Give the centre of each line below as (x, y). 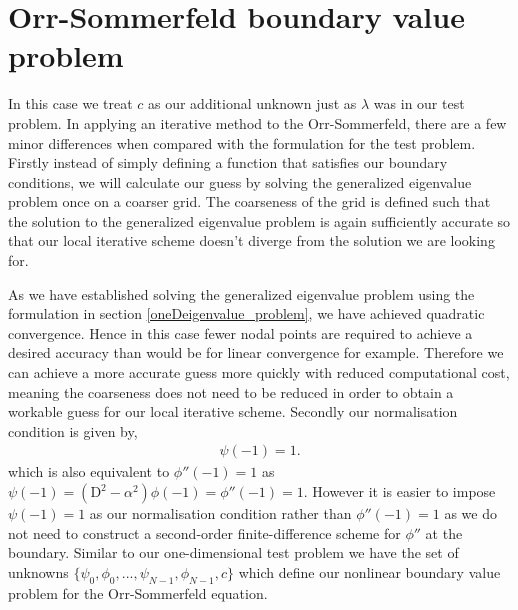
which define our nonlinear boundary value (369, 571)
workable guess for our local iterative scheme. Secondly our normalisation (233, 411)
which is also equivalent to (89, 471)
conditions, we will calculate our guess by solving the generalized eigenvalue (240, 181)
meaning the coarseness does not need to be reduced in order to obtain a (231, 391)
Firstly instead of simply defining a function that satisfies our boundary (228, 162)
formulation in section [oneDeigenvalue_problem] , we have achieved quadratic (246, 313)
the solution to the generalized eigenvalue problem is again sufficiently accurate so (259, 220)
